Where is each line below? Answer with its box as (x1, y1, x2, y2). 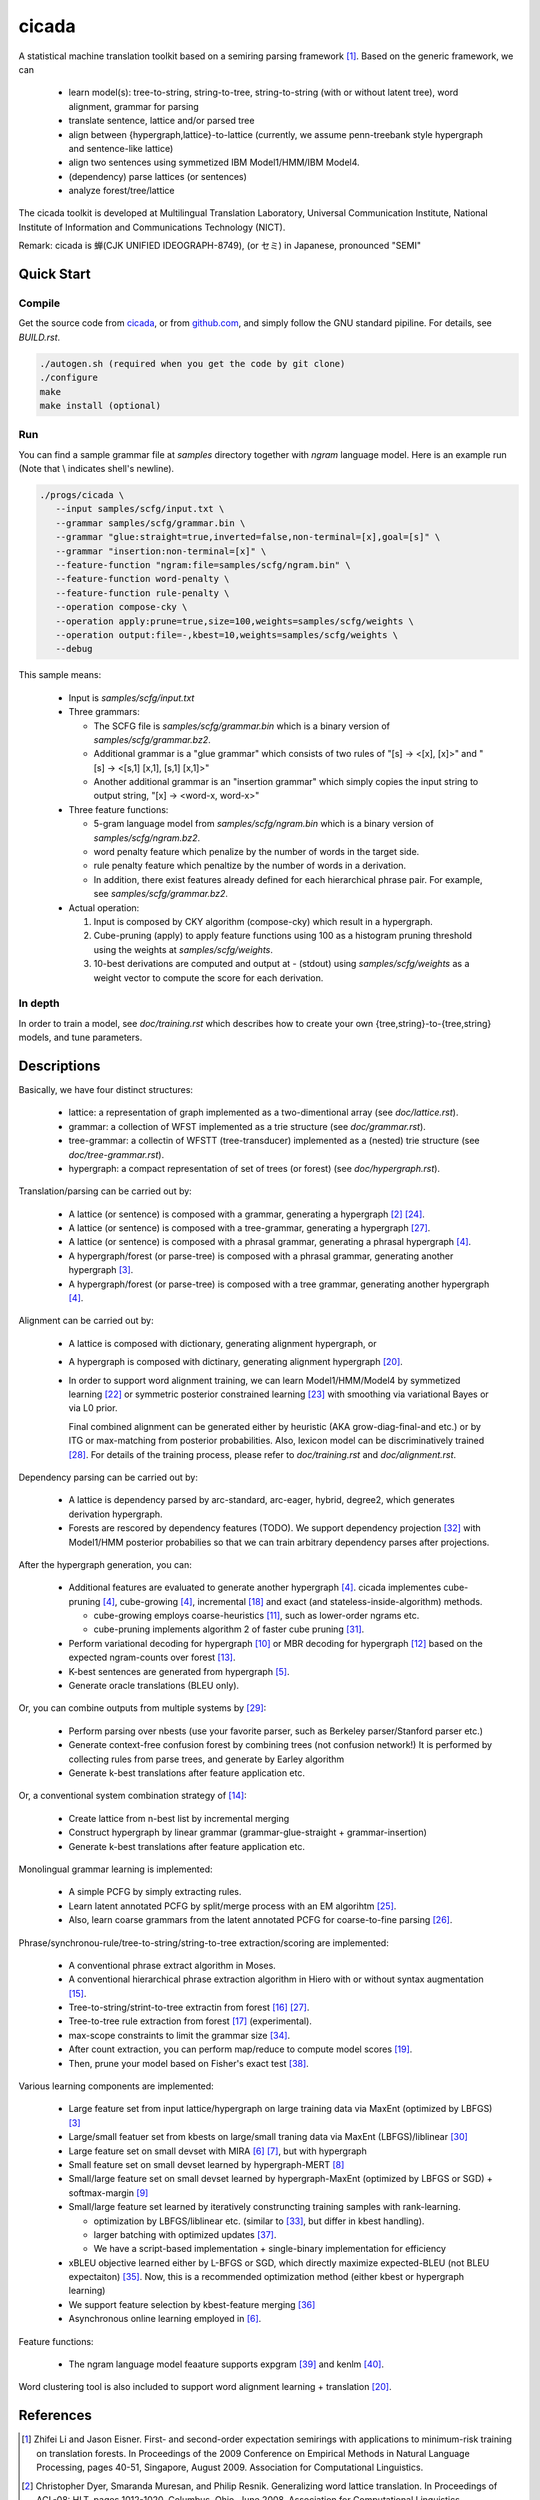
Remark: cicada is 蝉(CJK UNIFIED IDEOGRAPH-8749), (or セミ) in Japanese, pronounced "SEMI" (18, 240, 422, 252)
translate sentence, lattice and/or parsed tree (68, 115, 255, 127)
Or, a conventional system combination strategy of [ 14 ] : (18, 1790, 247, 1802)
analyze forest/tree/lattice (68, 185, 175, 197)
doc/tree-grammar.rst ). (68, 1148, 165, 1160)
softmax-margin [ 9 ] (68, 2186, 149, 2199)
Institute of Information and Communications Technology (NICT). (18, 221, 286, 233)
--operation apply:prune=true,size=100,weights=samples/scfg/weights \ (55, 615, 415, 627)
